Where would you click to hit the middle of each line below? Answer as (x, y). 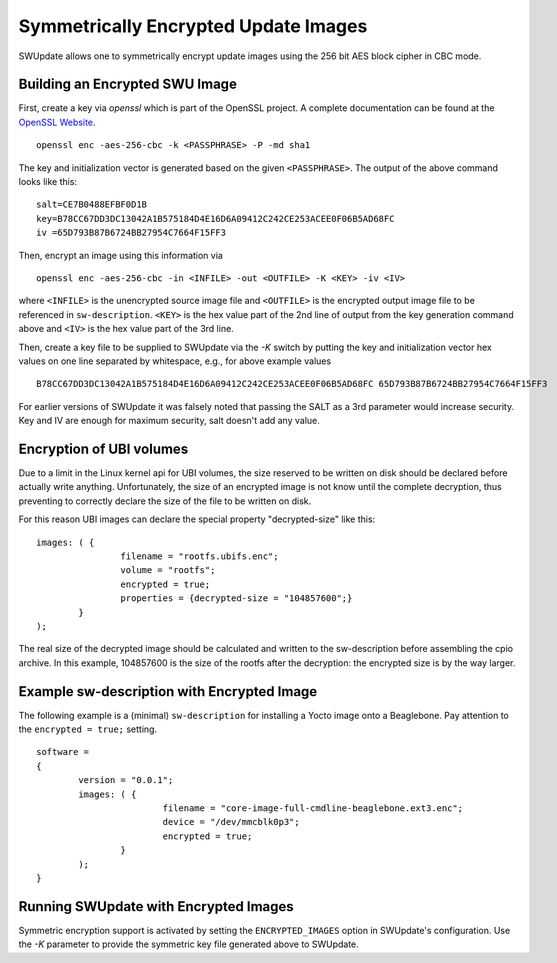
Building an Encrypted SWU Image (127, 84)
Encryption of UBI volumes (103, 448)
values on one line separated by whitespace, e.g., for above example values (175, 361)
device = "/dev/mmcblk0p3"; (231, 822)
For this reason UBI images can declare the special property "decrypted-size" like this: (197, 519)
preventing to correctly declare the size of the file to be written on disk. (165, 501)
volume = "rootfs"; (168, 570)
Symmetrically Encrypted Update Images (193, 26)
